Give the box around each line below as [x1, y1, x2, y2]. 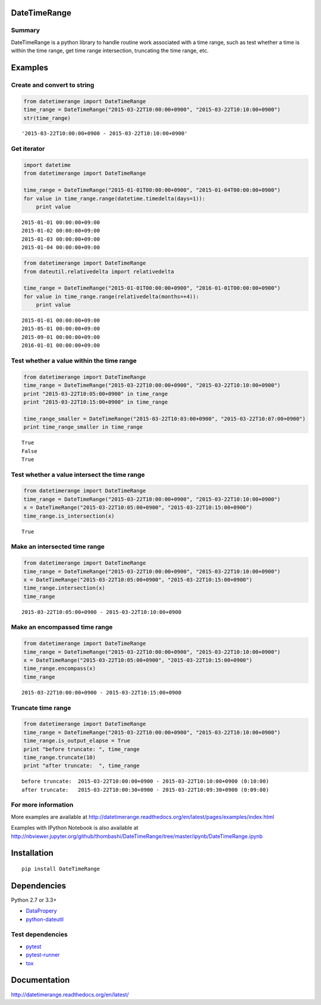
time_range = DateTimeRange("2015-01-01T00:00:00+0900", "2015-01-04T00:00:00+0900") [23, 187, 281, 194]
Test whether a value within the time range [11, 356, 137, 365]
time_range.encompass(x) [23, 665, 96, 672]
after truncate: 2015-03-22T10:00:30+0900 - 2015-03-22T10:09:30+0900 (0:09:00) [21, 786, 269, 793]
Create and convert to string [11, 80, 95, 89]
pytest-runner [26, 951, 60, 959]
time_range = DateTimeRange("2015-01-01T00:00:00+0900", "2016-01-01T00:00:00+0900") [23, 285, 281, 291]
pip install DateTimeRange [21, 865, 100, 872]
